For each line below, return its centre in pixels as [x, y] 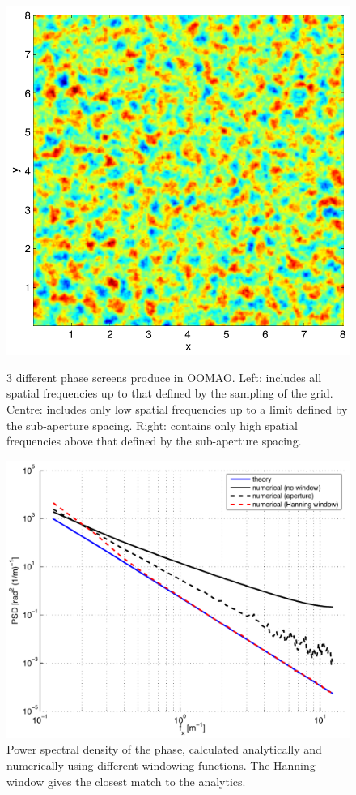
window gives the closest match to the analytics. [126, 781]
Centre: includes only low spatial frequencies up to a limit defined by [177, 409]
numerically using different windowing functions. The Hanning [161, 765]
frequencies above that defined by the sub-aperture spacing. [154, 441]
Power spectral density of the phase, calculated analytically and [164, 749]
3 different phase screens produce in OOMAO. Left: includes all [164, 377]
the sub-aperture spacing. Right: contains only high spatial [152, 425]
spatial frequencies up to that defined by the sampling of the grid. [170, 393]
